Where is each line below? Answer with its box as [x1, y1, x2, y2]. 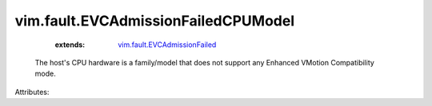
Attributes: [14, 87, 50, 96]
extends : [54, 40, 86, 49]
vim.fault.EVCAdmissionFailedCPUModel [14, 12, 295, 29]
